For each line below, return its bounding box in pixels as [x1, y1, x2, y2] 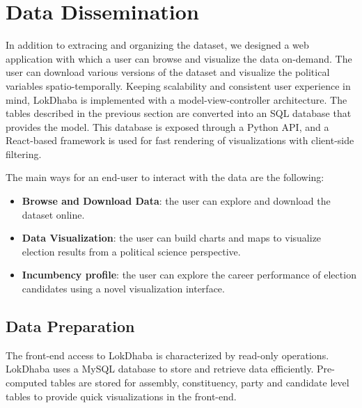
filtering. [6, 146, 42, 161]
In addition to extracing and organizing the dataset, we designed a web [6, 38, 309, 52]
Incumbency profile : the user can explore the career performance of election [22, 267, 356, 282]
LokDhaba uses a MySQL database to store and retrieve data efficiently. [6, 361, 314, 376]
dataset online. [22, 207, 85, 221]
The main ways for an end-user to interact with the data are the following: [6, 170, 324, 185]
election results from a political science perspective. [22, 244, 241, 258]
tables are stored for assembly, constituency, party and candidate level [50, 375, 349, 390]
